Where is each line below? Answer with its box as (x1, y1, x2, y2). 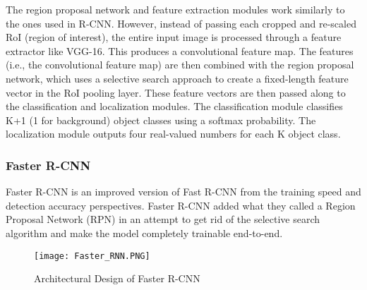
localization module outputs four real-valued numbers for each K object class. (6, 126, 341, 141)
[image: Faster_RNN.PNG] (34, 250, 150, 261)
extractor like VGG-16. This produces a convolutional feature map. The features (6, 43, 354, 58)
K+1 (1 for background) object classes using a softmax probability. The (6, 112, 316, 127)
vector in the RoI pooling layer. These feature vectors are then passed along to (6, 85, 346, 99)
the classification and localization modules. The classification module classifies (6, 99, 343, 114)
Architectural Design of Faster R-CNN (34, 271, 200, 286)
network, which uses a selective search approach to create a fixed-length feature (6, 71, 349, 85)
